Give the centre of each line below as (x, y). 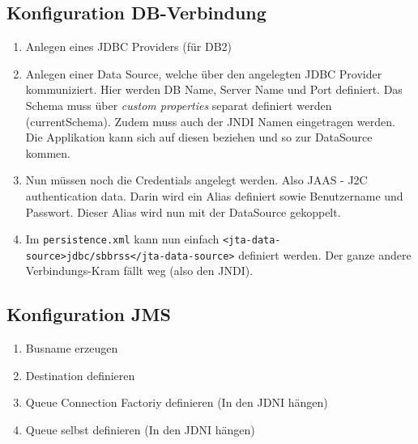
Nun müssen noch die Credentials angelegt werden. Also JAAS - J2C (196, 180)
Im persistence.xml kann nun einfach (122, 239)
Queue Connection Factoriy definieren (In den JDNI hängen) (177, 402)
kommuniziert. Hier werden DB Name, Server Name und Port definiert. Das (214, 89)
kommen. (48, 152)
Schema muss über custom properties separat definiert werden (179, 105)
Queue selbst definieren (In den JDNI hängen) (140, 430)
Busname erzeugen (72, 348)
